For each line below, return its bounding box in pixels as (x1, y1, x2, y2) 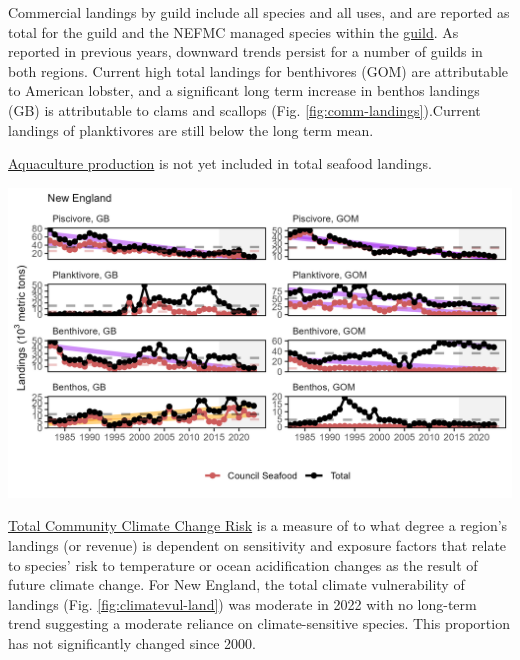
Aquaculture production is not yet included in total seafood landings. (8, 153, 432, 174)
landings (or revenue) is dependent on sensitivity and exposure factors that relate (8, 535, 507, 556)
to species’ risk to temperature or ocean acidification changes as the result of (8, 554, 478, 575)
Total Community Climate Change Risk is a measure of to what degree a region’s (8, 515, 508, 536)
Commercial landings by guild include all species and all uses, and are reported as (8, 2, 510, 22)
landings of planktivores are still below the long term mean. (8, 119, 374, 140)
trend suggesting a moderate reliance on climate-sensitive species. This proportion (8, 613, 510, 634)
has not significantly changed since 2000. (8, 632, 256, 653)
